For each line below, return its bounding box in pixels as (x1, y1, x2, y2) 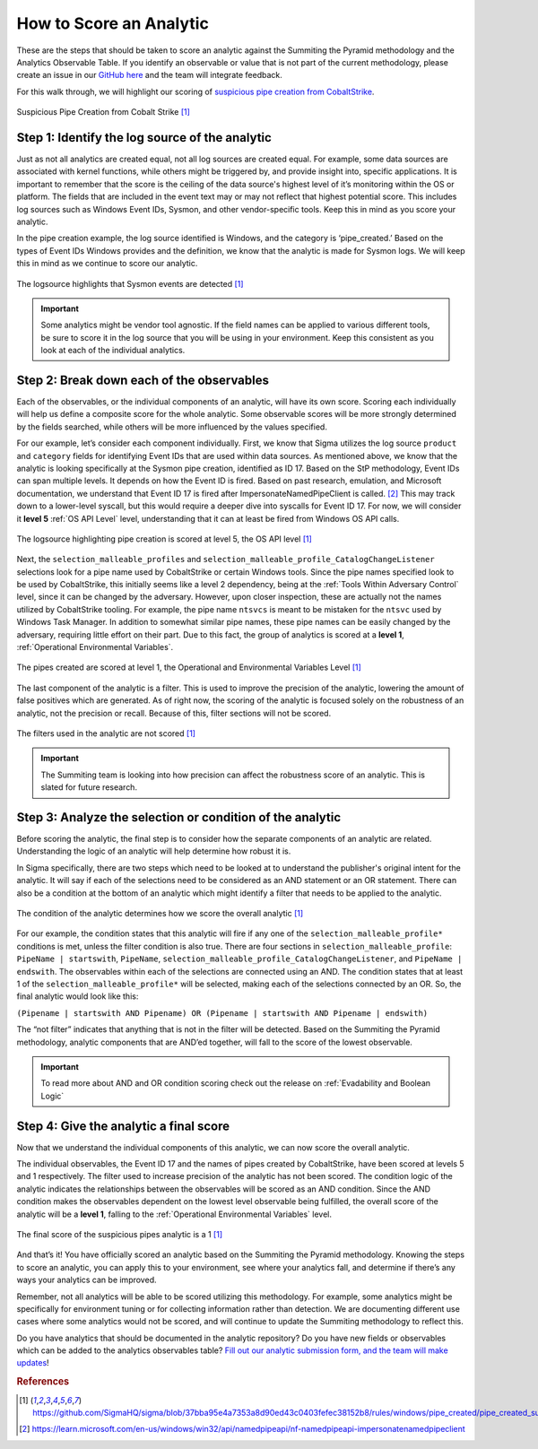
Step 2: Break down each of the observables (16, 372, 269, 387)
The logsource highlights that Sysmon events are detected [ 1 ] (16, 278, 244, 289)
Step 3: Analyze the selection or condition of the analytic (16, 810, 342, 825)
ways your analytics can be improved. (16, 1274, 157, 1286)
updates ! (16, 1358, 49, 1368)
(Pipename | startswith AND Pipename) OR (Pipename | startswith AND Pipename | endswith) (16, 1008, 429, 1018)
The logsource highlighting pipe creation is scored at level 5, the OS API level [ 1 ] (16, 534, 313, 544)
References (16, 1375, 70, 1388)
